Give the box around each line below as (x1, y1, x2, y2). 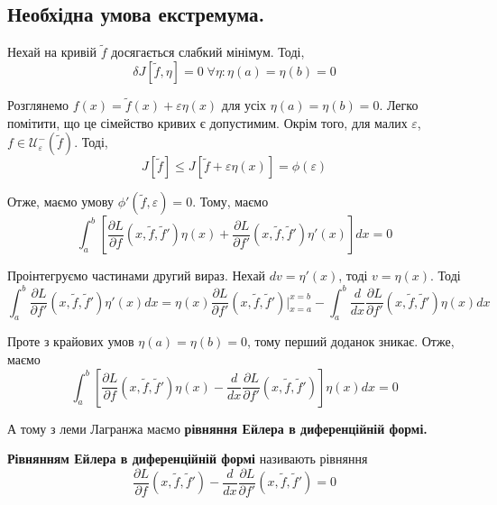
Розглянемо (7, 96, 69, 115)
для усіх (221, 96, 267, 115)
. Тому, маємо (192, 192, 269, 211)
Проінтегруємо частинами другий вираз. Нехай (7, 266, 266, 285)
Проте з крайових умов (7, 332, 134, 351)
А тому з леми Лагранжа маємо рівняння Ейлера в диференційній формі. (7, 418, 428, 437)
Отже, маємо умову (7, 192, 114, 211)
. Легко (379, 96, 419, 115)
